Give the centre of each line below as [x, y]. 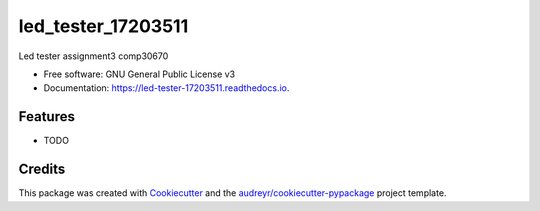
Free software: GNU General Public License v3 [139, 74]
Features [46, 116]
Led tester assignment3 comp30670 [93, 56]
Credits [42, 169]
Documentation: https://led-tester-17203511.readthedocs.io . [166, 88]
